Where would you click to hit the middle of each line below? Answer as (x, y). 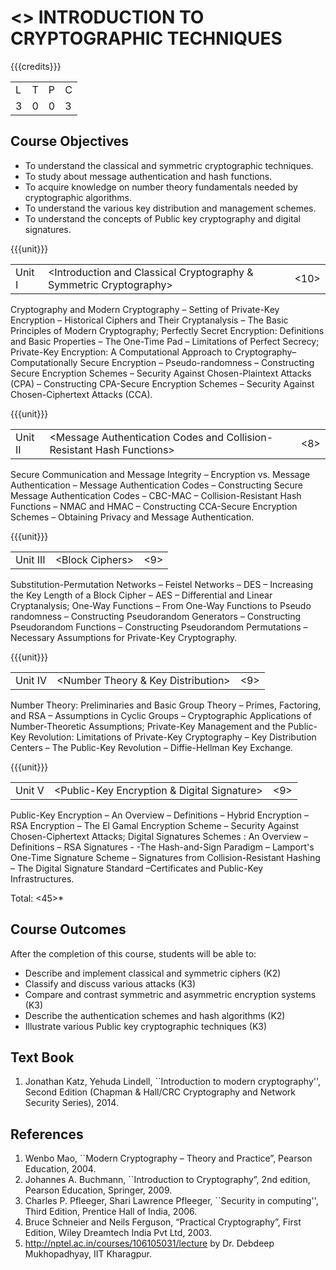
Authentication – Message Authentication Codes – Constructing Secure (157, 485)
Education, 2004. (60, 1169)
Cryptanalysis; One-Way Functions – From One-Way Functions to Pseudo (161, 605)
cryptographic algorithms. (78, 197)
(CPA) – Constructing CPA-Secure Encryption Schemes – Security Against (162, 383)
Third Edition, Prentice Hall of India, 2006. (111, 1212)
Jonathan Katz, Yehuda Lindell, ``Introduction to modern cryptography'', (173, 1082)
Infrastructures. (42, 878)
